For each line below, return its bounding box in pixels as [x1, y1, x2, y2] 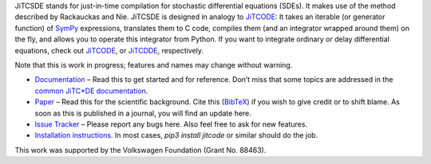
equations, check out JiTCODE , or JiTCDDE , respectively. [14, 45, 204, 55]
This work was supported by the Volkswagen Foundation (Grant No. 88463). [14, 145, 267, 154]
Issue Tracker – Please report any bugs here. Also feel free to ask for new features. [34, 119, 307, 129]
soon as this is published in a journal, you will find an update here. [34, 108, 251, 118]
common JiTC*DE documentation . [34, 86, 148, 96]
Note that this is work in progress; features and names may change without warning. [14, 60, 293, 69]
